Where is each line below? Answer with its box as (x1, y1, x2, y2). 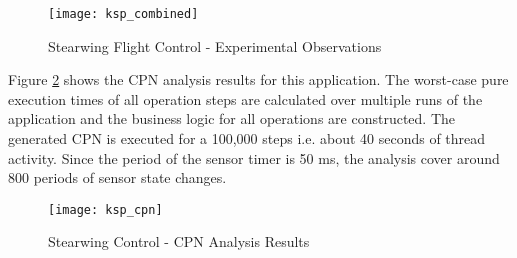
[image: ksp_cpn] (48, 202, 163, 217)
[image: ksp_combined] (48, 7, 199, 21)
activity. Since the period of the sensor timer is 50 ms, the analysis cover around (8, 147, 500, 168)
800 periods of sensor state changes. (8, 167, 227, 188)
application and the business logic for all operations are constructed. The (8, 108, 456, 129)
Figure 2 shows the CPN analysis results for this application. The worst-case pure (8, 69, 509, 90)
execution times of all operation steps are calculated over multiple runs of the (8, 88, 483, 109)
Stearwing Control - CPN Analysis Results (48, 231, 310, 252)
